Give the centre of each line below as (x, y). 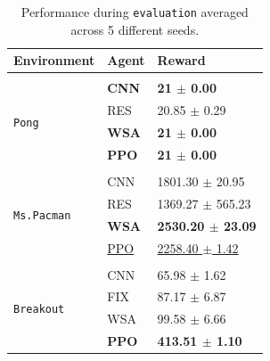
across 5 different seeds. (135, 29)
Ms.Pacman (42, 216)
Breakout (39, 309)
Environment (54, 60)
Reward (181, 60)
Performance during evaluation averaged (135, 12)
